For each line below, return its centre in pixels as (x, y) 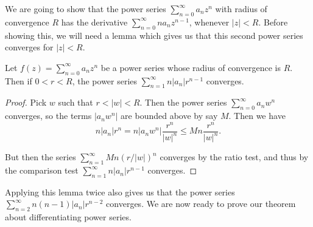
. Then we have (257, 116)
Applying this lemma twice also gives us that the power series (120, 191)
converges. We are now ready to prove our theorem (201, 204)
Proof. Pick (26, 102)
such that (76, 102)
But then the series (40, 157)
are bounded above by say (169, 116)
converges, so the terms (48, 116)
